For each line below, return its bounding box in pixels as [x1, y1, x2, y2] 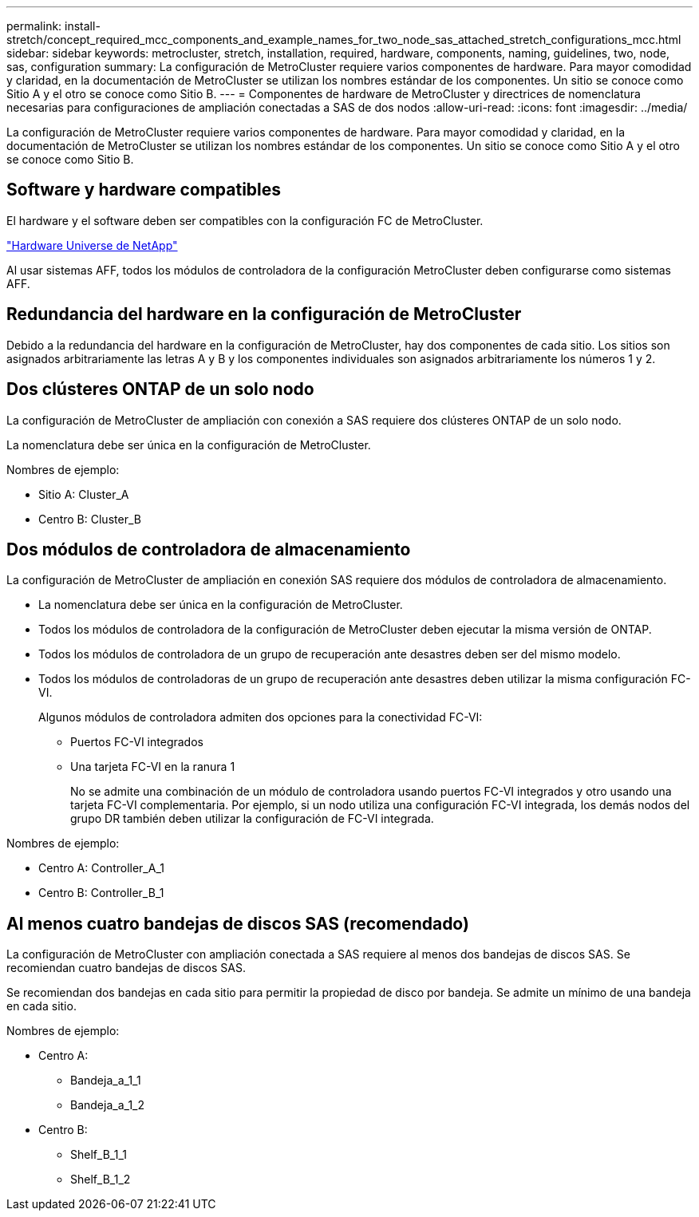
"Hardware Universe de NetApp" [6, 238, 178, 252]
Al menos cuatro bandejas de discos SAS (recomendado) [6, 913, 469, 934]
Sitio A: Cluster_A [38, 487, 129, 501]
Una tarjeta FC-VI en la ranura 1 [70, 760, 235, 774]
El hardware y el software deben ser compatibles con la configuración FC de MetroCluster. [6, 213, 484, 227]
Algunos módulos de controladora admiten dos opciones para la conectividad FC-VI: [38, 710, 483, 725]
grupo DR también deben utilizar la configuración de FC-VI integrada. [70, 812, 434, 826]
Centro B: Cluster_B [38, 512, 141, 526]
